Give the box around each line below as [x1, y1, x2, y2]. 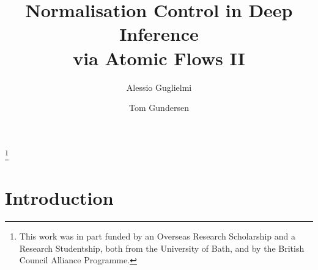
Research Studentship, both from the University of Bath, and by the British [19, 241, 305, 254]
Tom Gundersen [129, 101, 189, 114]
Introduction [5, 185, 114, 210]
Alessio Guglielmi [126, 80, 192, 93]
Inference [119, 21, 199, 46]
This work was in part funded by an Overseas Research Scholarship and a [19, 230, 295, 243]
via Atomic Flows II [73, 45, 245, 70]
